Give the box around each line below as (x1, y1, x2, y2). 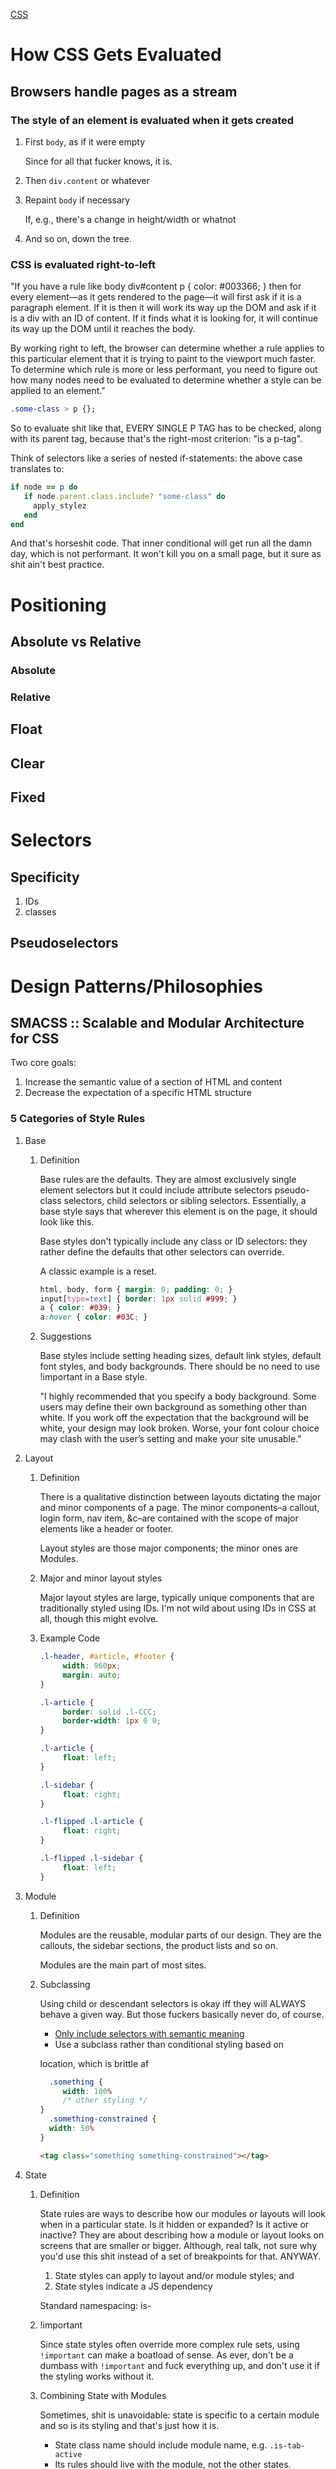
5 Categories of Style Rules (10, 1112, 146, 1126)
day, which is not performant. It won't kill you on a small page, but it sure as (10, 548, 322, 560)
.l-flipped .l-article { (39, 1817, 144, 1827)
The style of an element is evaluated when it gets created (10, 113, 295, 127)
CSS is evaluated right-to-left (10, 257, 156, 271)
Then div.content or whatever (24, 174, 150, 186)
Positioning (10, 594, 107, 616)
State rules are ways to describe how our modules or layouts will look (39, 2207, 326, 2219)
